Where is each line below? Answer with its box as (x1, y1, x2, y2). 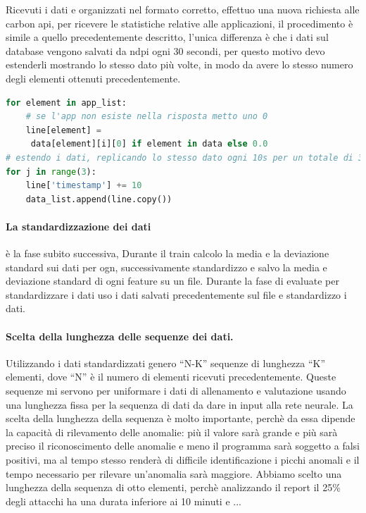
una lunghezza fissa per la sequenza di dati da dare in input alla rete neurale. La (6, 397, 353, 412)
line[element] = (25, 125, 102, 135)
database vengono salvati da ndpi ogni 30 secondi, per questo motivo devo (6, 43, 325, 58)
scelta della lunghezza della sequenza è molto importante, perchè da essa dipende (6, 411, 355, 426)
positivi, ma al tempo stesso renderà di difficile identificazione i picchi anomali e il (6, 452, 360, 467)
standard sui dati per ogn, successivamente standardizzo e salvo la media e (6, 259, 327, 274)
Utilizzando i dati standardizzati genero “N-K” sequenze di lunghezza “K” (6, 355, 326, 370)
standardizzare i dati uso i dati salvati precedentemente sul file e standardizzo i (6, 287, 347, 302)
